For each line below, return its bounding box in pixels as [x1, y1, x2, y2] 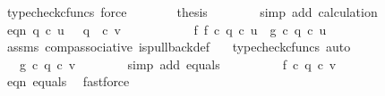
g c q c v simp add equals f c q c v [19, 54, 337, 73]
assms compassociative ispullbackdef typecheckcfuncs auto [6, 37, 351, 56]
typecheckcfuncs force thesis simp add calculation [6, 3, 378, 20]
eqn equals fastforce [6, 72, 130, 91]
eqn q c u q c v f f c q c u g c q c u [6, 20, 327, 38]
